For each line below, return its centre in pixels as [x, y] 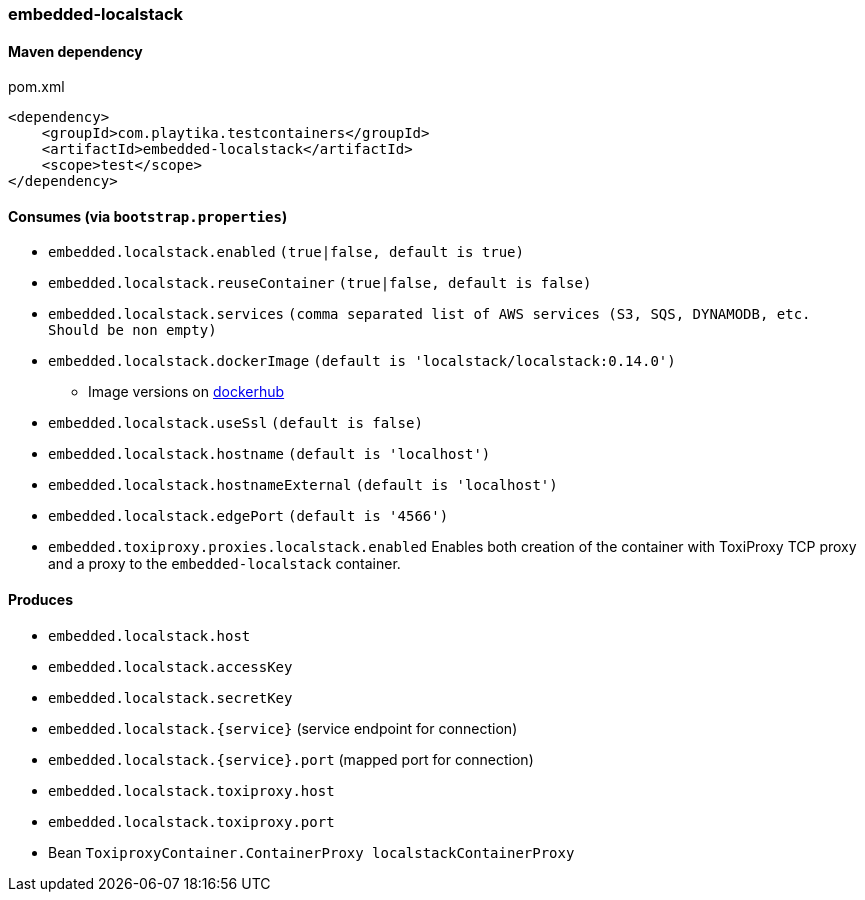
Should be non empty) [132, 330]
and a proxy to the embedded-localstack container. [224, 564]
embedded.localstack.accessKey [170, 666]
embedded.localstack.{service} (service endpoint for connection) [283, 728]
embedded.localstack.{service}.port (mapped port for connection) [291, 759]
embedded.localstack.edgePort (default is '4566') [248, 516]
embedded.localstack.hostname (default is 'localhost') [269, 454]
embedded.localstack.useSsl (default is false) [235, 423]
